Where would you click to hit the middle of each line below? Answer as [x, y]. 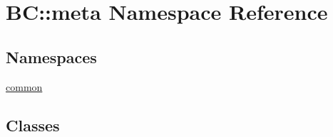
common [24, 86]
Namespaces [51, 56]
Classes [33, 125]
